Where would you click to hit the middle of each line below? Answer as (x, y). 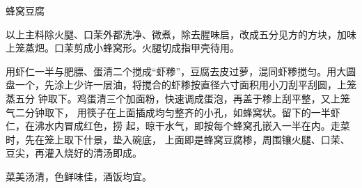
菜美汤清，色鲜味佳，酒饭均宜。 (79, 176)
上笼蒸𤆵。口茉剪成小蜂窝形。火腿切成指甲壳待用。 (123, 48)
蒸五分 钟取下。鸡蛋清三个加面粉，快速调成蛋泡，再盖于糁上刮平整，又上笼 (178, 98)
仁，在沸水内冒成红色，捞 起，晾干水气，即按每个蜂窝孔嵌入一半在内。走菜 (178, 126)
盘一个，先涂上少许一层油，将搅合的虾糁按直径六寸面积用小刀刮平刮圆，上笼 (181, 85)
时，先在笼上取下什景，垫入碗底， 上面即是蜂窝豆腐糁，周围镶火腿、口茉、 (178, 139)
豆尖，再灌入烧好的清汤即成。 (74, 153)
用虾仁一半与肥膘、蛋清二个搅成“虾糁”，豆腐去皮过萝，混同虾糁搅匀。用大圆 (181, 71)
